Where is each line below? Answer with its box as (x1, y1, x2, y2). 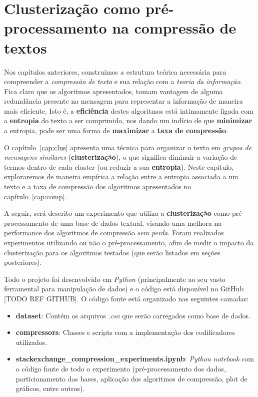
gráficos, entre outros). (15, 383, 85, 393)
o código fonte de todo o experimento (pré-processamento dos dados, (15, 363, 226, 373)
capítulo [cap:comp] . (4, 191, 67, 201)
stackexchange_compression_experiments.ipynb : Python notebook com (15, 353, 254, 364)
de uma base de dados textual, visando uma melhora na (50, 217, 222, 228)
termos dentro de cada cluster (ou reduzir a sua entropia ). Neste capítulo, (4, 161, 234, 172)
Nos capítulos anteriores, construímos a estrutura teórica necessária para (4, 66, 226, 77)
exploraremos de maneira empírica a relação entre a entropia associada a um (4, 171, 238, 182)
